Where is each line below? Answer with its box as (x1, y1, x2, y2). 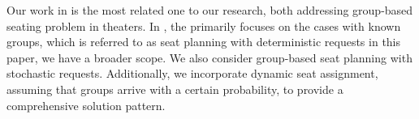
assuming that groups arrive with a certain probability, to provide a (6, 80, 343, 97)
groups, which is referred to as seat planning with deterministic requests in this (6, 33, 401, 50)
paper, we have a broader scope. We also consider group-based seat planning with (6, 49, 413, 66)
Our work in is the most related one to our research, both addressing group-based (6, 2, 413, 18)
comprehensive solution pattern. (6, 96, 166, 113)
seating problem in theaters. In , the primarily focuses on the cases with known (6, 17, 401, 34)
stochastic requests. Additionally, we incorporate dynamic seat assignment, (6, 65, 378, 82)
